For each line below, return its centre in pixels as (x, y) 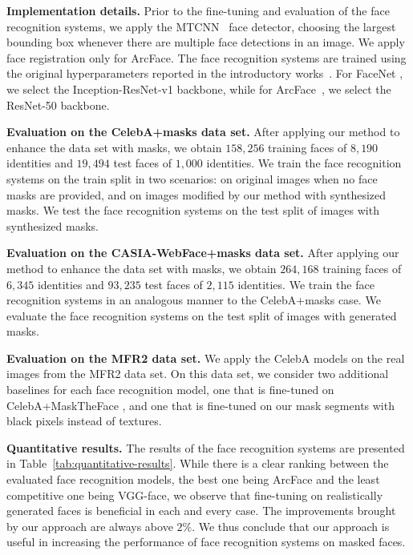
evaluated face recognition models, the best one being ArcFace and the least (193, 479)
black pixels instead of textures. (84, 421)
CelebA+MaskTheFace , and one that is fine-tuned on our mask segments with (200, 405)
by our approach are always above (90, 526)
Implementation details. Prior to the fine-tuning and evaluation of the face (198, 10)
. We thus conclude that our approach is (291, 526)
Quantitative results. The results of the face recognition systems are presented (206, 447)
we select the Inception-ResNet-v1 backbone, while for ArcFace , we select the (199, 88)
